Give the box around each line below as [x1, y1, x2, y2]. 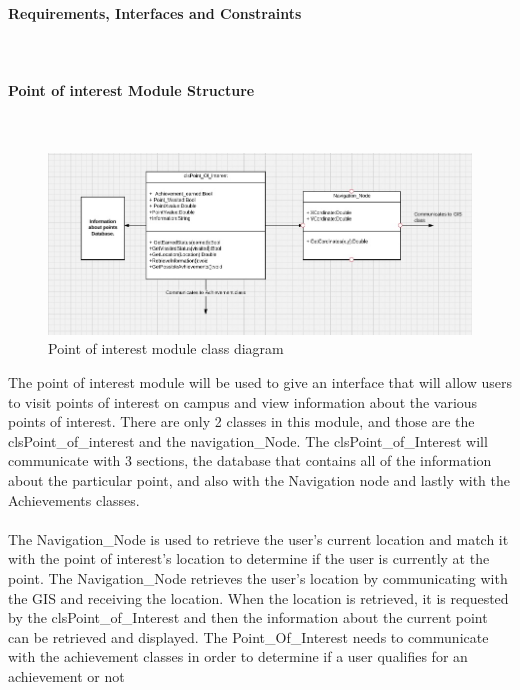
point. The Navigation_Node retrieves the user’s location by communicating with [8, 567, 508, 588]
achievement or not [8, 665, 125, 686]
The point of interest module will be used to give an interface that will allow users [8, 372, 513, 393]
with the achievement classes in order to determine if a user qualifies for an [8, 646, 468, 667]
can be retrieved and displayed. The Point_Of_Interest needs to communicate [8, 626, 489, 647]
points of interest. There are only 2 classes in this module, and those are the [8, 411, 475, 432]
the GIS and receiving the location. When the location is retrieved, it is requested [8, 587, 509, 608]
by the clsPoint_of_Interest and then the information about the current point [8, 607, 488, 628]
